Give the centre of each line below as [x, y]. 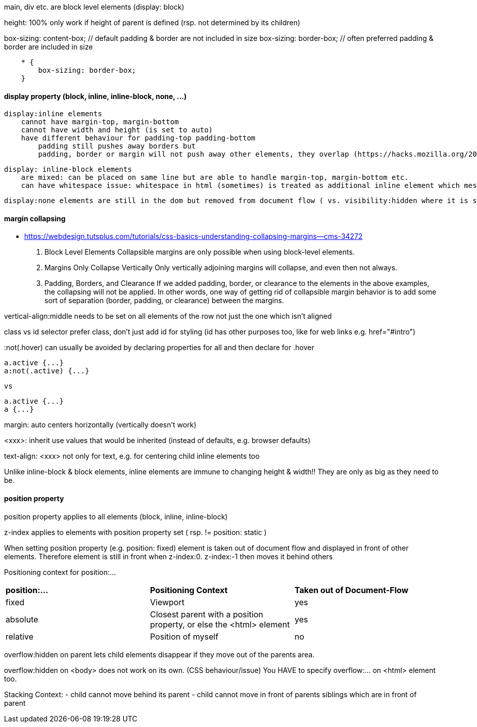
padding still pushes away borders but [117, 146]
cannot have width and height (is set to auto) [117, 130]
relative [20, 636]
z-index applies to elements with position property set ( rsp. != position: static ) [135, 532]
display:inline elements [53, 114]
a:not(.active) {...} [47, 371]
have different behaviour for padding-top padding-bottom [138, 138]
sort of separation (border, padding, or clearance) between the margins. [164, 301]
